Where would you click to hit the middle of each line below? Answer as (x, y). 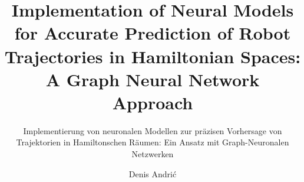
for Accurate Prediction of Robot (153, 33)
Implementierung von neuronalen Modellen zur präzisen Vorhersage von (153, 130)
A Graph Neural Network (153, 79)
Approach (153, 102)
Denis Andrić (153, 173)
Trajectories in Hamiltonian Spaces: (153, 56)
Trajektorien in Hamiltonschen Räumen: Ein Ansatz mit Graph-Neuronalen (153, 142)
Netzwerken (153, 154)
